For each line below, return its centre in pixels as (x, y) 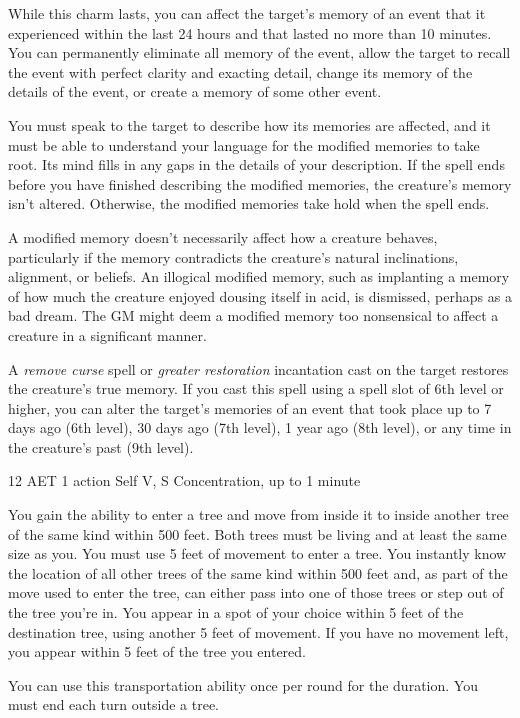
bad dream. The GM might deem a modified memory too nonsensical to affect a (253, 315)
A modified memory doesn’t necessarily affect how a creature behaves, (223, 236)
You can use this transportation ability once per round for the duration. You (243, 684)
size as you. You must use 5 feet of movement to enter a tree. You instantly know (257, 553)
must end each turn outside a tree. (113, 704)
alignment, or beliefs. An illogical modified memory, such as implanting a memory (259, 276)
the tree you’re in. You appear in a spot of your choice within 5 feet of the (236, 612)
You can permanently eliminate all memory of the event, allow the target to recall (259, 52)
